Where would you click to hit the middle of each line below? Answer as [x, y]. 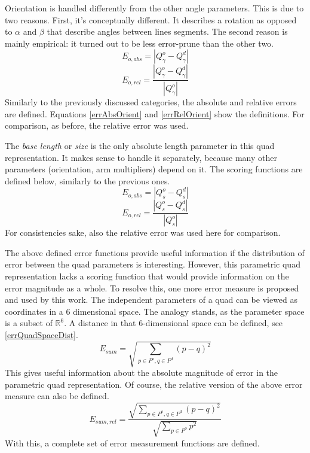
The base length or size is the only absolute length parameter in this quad [140, 146]
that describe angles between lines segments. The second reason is [167, 31]
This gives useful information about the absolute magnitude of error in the [142, 373]
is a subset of [29, 323]
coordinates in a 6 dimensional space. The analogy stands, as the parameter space [155, 311]
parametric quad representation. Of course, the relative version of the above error [154, 384]
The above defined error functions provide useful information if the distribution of [155, 252]
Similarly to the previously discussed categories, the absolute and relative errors [151, 102]
